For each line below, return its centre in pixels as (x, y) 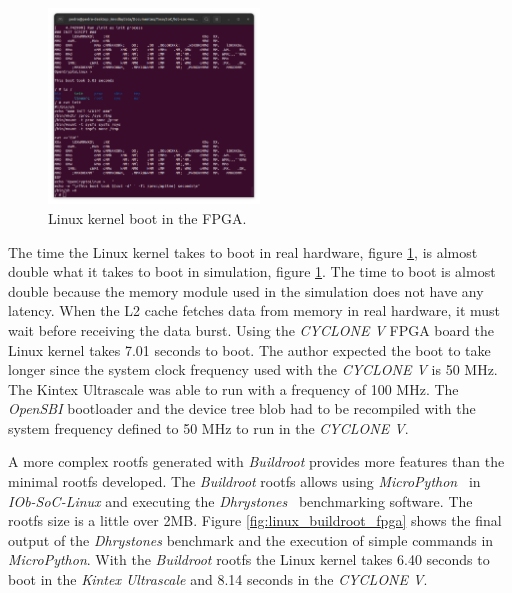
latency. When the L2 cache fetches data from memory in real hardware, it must (254, 310)
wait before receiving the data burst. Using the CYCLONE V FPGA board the (251, 329)
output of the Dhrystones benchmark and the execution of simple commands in (251, 539)
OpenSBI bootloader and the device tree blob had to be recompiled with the (242, 408)
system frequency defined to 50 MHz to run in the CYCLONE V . (208, 427)
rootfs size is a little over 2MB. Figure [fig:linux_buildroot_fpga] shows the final (255, 520)
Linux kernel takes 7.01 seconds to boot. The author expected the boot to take (249, 349)
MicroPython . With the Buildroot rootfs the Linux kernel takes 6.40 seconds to (249, 559)
